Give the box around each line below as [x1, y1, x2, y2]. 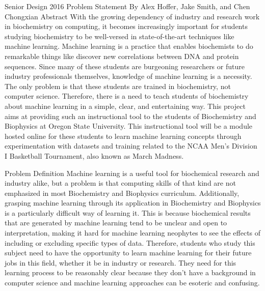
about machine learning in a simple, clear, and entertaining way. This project [5, 100, 246, 111]
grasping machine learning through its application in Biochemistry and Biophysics [5, 197, 261, 208]
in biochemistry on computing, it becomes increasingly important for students [5, 21, 248, 32]
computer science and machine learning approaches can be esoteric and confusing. [5, 277, 260, 288]
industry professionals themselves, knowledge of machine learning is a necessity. [5, 71, 252, 81]
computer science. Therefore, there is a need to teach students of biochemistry [5, 91, 249, 101]
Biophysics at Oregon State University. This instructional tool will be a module [5, 121, 253, 131]
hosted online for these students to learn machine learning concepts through [5, 130, 242, 141]
